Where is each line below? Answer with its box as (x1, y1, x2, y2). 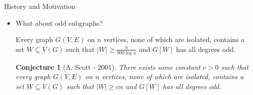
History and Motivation (4, 1, 76, 11)
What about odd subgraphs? (15, 17, 103, 28)
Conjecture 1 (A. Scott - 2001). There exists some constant (15, 61, 201, 72)
